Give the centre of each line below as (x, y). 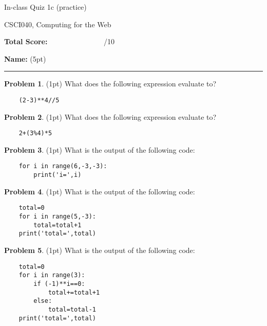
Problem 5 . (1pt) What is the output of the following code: (100, 250)
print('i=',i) (58, 175)
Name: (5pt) (25, 58)
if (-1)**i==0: (59, 284)
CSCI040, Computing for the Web (58, 24)
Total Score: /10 (60, 41)
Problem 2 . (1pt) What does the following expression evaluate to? (110, 116)
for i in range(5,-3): (57, 217)
